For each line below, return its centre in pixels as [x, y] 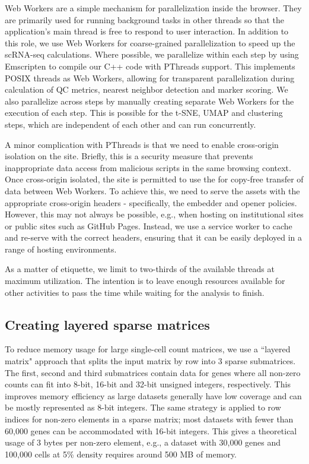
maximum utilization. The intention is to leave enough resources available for [145, 281]
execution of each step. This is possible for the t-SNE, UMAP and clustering [144, 113]
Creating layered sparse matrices [107, 324]
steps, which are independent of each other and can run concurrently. [130, 124]
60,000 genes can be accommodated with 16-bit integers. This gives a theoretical [151, 430]
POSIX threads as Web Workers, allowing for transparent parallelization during [150, 78]
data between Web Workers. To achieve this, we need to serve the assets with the [152, 190]
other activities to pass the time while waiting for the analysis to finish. [135, 292]
